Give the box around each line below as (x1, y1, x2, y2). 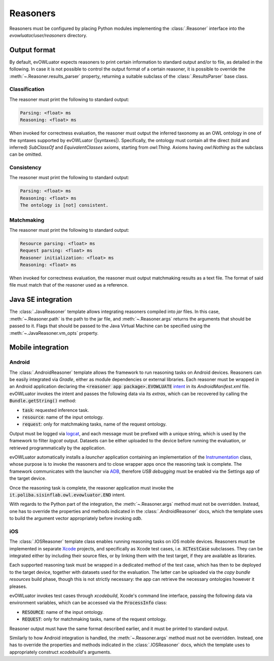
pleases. (9, 583, 27, 589)
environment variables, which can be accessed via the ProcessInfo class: (9, 600, 167, 606)
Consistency (9, 164, 42, 171)
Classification (9, 86, 45, 93)
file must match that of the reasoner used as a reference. (9, 282, 129, 288)
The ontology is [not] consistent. (20, 202, 109, 208)
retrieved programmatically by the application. (9, 444, 106, 451)
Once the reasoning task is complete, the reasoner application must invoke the (9, 484, 174, 491)
